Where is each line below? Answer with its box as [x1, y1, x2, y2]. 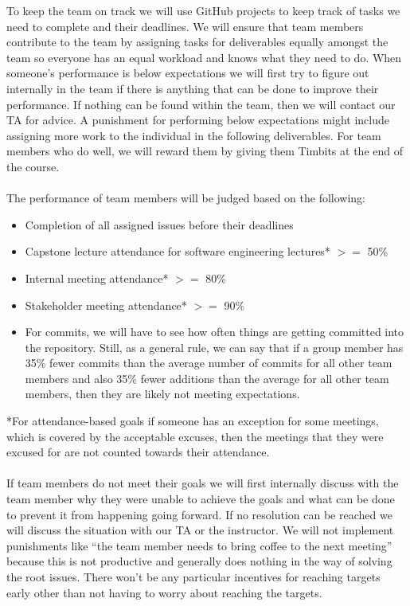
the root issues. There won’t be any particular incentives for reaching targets [6, 569, 381, 584]
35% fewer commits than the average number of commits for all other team [25, 354, 392, 371]
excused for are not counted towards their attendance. [6, 444, 270, 460]
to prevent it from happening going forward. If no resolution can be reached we [6, 506, 392, 522]
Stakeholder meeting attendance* [25, 296, 187, 313]
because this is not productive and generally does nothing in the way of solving [6, 553, 392, 569]
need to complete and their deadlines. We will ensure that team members [6, 18, 364, 34]
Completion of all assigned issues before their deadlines [25, 216, 294, 233]
